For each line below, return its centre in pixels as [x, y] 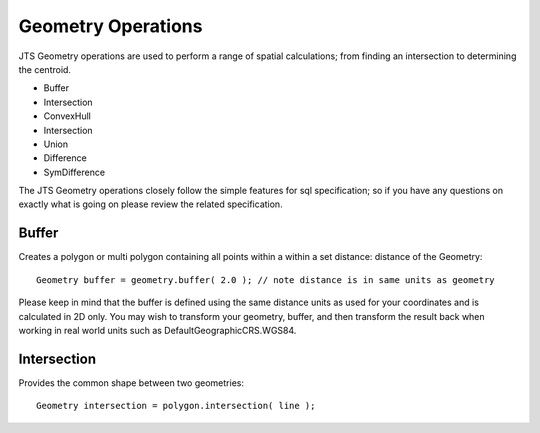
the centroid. [45, 69]
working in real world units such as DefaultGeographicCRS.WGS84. [157, 330]
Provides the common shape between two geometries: [131, 382]
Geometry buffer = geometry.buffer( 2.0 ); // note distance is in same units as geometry [265, 279]
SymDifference [74, 172]
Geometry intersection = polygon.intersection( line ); [176, 406]
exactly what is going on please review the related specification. [151, 204]
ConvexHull [67, 116]
